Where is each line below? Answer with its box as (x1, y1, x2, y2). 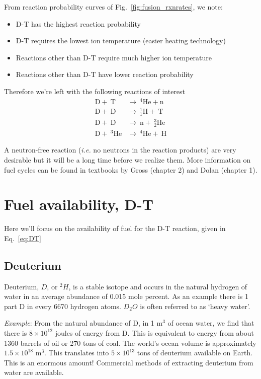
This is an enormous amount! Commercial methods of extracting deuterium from (4, 357, 253, 367)
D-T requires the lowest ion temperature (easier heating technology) (16, 35, 226, 46)
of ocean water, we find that (167, 318, 254, 328)
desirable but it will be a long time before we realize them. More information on (4, 154, 251, 165)
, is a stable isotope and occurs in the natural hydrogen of (68, 281, 247, 291)
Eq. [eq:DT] (4, 233, 41, 243)
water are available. (4, 367, 64, 377)
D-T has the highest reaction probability (16, 18, 141, 29)
